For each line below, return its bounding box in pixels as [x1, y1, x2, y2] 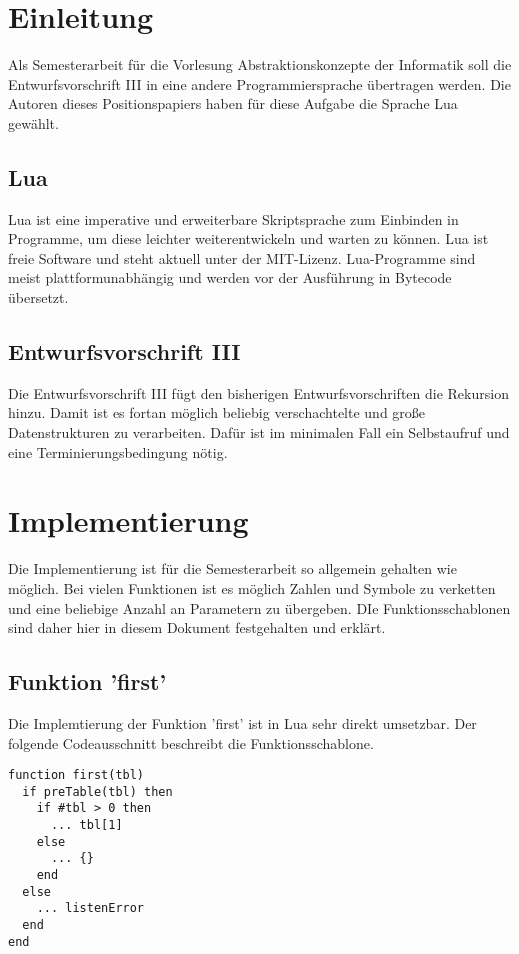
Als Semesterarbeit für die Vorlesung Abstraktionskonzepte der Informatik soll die [8, 54, 512, 75]
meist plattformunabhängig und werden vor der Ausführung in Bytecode [8, 267, 452, 288]
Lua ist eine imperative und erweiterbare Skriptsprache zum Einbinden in [8, 208, 459, 229]
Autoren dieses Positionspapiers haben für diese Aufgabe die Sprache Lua [8, 93, 458, 114]
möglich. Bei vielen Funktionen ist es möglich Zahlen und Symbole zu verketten [8, 577, 496, 598]
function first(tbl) [8, 768, 145, 783]
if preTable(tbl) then [22, 784, 173, 799]
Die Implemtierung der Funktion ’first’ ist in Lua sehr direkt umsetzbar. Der [8, 712, 477, 733]
